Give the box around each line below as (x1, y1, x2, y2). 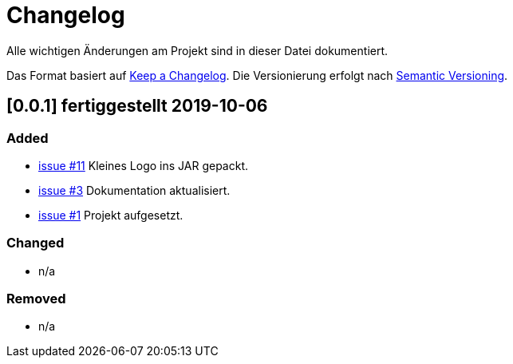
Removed (6, 291, 66, 307)
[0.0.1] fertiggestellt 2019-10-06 (6, 96, 268, 117)
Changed (6, 235, 65, 251)
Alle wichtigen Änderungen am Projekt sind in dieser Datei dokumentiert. (6, 43, 389, 57)
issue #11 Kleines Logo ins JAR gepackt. (38, 158, 249, 172)
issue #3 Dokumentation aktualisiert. (38, 183, 231, 197)
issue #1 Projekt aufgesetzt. (38, 208, 183, 222)
